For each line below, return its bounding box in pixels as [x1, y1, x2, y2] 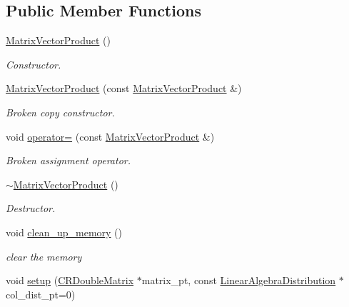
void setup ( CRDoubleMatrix [6, 273, 134, 288]
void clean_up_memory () [6, 224, 123, 239]
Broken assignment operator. [6, 153, 131, 168]
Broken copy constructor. [6, 104, 115, 119]
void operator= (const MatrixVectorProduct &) [6, 129, 215, 144]
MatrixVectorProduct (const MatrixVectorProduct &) [6, 81, 242, 96]
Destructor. [6, 201, 56, 216]
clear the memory [6, 248, 82, 263]
